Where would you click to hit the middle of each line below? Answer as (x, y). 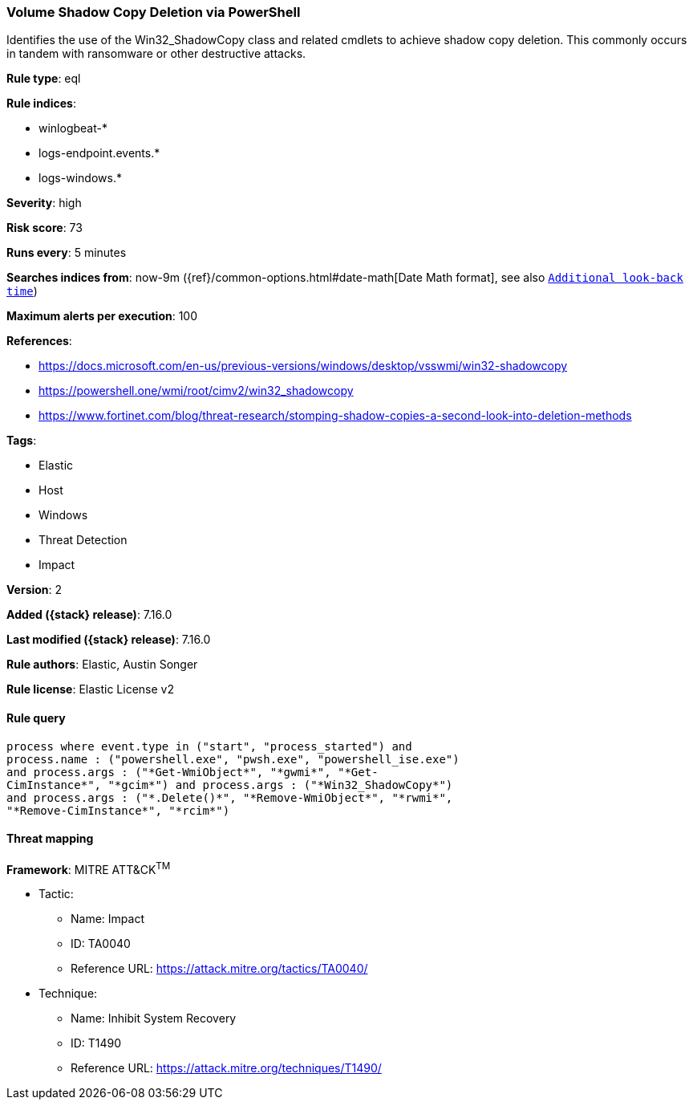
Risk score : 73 (45, 228)
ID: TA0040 (101, 944)
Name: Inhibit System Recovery (154, 1019)
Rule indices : (41, 104)
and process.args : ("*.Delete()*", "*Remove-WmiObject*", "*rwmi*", (230, 797)
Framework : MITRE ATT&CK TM (89, 868)
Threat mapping (50, 839)
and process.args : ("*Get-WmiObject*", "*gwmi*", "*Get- (192, 772)
